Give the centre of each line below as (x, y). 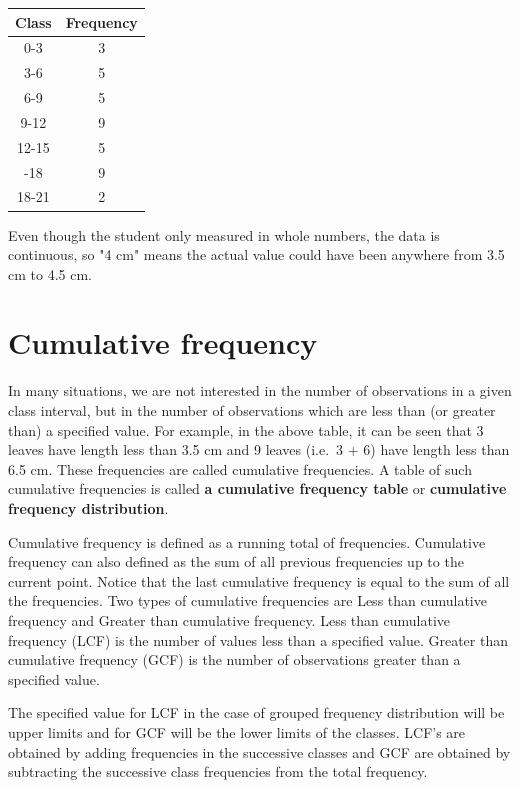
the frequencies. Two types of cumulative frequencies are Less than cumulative (247, 600)
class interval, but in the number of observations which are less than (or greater (252, 410)
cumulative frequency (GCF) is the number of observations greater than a (234, 659)
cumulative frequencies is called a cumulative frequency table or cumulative (257, 488)
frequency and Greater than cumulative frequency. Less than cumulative (229, 619)
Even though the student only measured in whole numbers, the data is (224, 234)
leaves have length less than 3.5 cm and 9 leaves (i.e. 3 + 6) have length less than (259, 449)
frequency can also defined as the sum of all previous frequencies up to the (236, 561)
